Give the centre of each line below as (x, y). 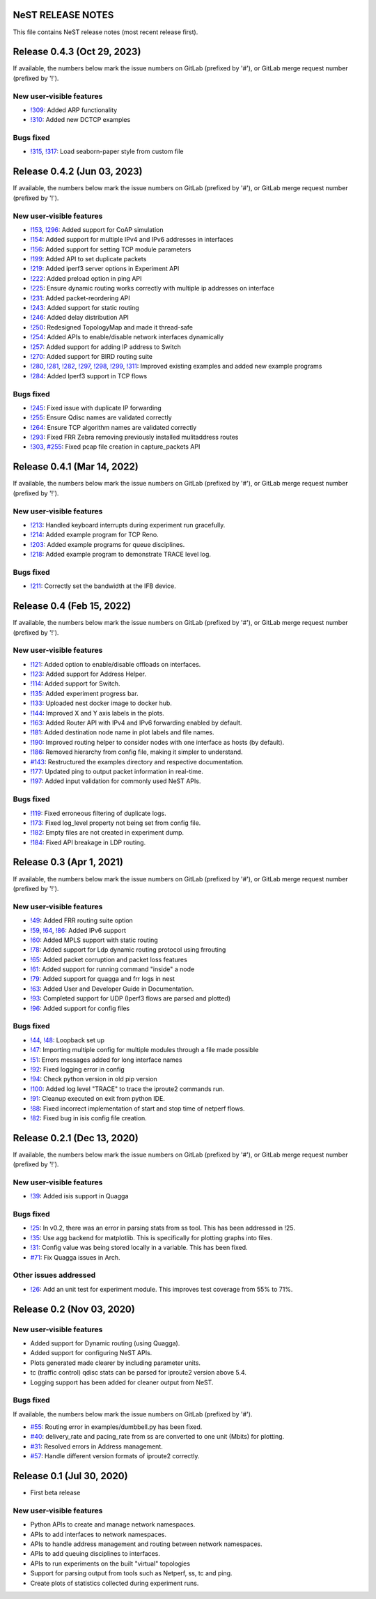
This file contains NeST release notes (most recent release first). (105, 32)
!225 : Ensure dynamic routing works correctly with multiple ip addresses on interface (152, 288)
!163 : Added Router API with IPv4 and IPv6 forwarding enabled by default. (136, 723)
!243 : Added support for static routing (85, 308)
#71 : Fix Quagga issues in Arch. (76, 1257)
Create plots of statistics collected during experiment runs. (115, 1583)
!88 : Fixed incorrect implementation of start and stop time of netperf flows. (138, 1109)
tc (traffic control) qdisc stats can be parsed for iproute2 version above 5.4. (139, 1373)
